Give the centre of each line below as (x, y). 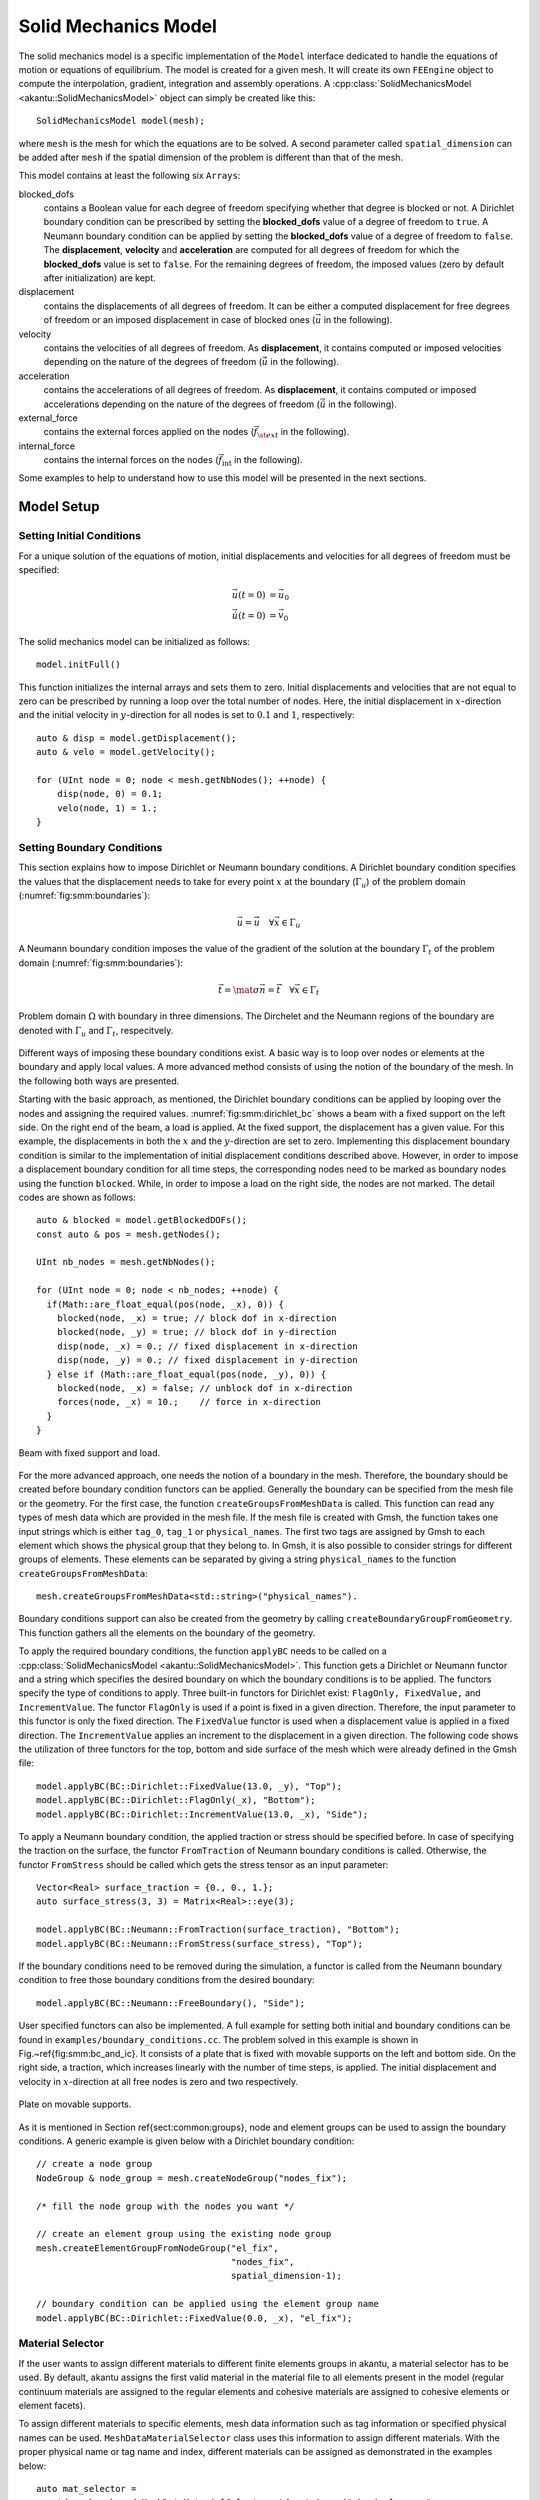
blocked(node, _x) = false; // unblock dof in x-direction (204, 1388)
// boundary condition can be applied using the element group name (207, 2304)
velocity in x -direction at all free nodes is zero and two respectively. (158, 2081)
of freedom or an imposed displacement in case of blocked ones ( (179, 320)
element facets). (52, 2405)
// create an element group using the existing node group (184, 2234)
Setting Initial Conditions (80, 536)
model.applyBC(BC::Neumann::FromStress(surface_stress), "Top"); (200, 1943)
